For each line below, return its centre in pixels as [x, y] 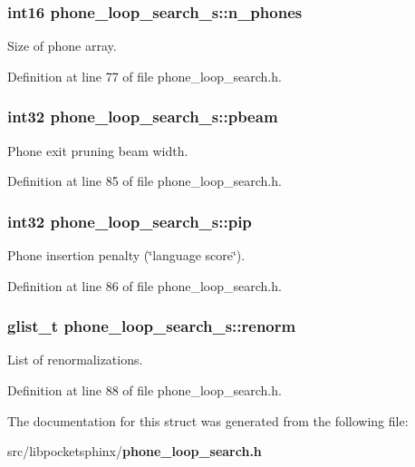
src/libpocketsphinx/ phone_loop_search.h [135, 451]
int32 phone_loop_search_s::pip [130, 221]
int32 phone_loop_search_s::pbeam [143, 117]
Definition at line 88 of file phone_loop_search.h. [145, 390]
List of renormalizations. [75, 360]
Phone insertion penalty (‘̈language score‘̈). [126, 255]
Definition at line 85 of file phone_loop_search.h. [145, 181]
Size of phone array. [62, 46]
